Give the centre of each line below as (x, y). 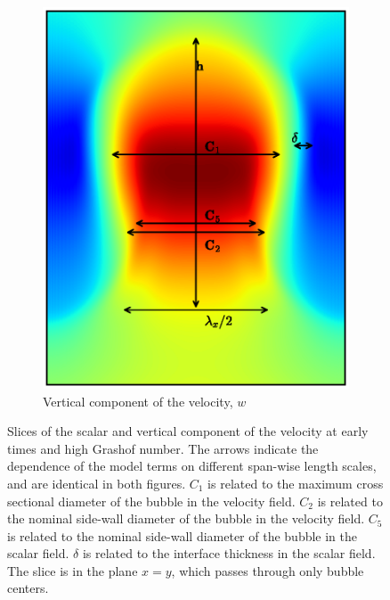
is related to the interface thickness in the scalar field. (229, 553)
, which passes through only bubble (268, 570)
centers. (28, 588)
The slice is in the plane (73, 570)
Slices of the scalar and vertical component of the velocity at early (188, 431)
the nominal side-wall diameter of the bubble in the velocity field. (186, 518)
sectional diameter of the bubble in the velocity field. (151, 501)
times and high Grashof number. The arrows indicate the (163, 448)
